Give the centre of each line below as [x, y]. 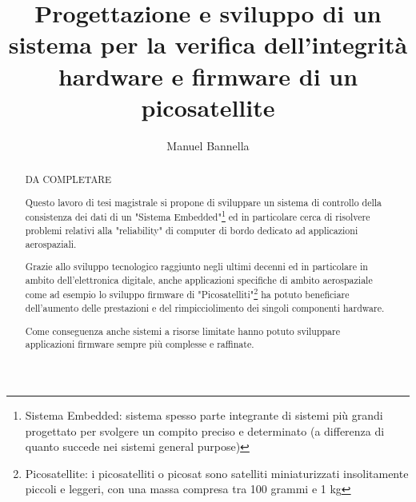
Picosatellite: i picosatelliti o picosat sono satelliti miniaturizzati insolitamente [217, 473]
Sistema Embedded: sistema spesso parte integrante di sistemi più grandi [204, 414]
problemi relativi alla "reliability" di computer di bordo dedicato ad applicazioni [192, 230]
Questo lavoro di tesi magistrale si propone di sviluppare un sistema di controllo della [204, 202]
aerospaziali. [51, 243]
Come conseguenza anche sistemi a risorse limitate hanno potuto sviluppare [182, 331]
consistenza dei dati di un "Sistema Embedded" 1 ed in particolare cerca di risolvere [198, 216]
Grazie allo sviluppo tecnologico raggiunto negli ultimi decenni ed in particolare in [196, 267]
